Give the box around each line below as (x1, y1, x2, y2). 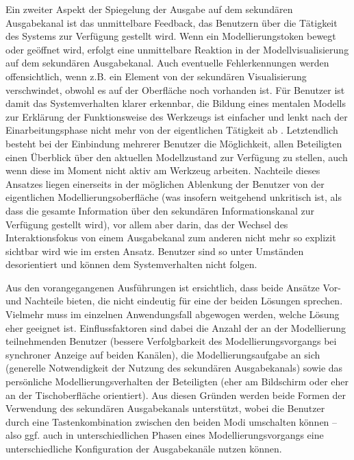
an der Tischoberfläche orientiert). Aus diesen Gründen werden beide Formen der (5, 387, 346, 402)
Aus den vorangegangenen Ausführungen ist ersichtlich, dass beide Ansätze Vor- (5, 280, 341, 294)
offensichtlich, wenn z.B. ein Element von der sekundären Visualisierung (5, 69, 307, 83)
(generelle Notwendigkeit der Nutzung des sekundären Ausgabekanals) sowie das (5, 361, 343, 375)
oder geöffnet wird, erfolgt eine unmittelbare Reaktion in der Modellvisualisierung (5, 42, 349, 56)
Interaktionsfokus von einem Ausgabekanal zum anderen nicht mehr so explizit (5, 230, 336, 245)
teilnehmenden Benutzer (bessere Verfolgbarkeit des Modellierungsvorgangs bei (5, 334, 337, 348)
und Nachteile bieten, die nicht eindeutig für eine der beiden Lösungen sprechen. (5, 293, 343, 308)
